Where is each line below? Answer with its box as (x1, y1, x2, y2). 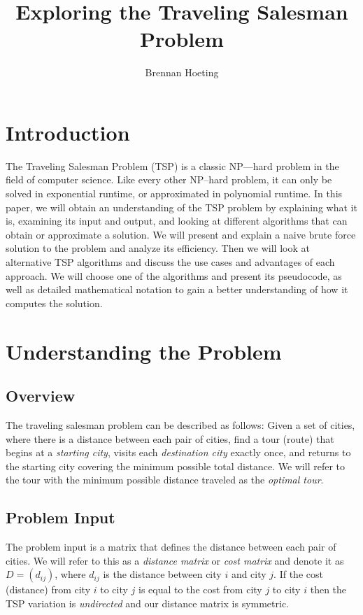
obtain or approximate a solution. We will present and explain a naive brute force (6, 227, 356, 241)
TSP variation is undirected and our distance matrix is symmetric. (6, 595, 290, 610)
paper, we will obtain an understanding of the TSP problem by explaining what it (6, 199, 357, 214)
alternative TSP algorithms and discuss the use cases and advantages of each (6, 255, 335, 269)
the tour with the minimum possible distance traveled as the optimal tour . (6, 472, 324, 487)
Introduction (6, 118, 130, 146)
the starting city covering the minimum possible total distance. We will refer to (6, 458, 346, 473)
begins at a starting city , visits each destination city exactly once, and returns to (6, 445, 351, 460)
